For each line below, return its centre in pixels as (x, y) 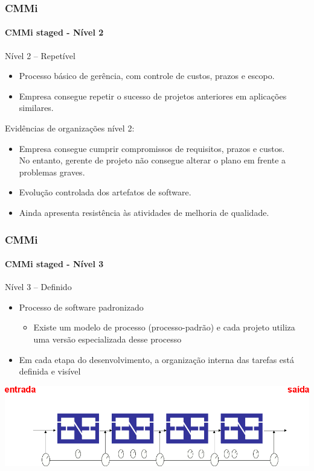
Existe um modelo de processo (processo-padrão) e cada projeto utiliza (164, 327)
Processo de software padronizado (81, 307)
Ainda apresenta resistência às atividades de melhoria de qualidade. (144, 212)
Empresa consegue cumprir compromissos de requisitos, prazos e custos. (152, 148)
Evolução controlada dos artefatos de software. (105, 192)
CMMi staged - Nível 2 (54, 32)
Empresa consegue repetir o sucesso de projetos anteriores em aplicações (153, 96)
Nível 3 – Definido (38, 287)
